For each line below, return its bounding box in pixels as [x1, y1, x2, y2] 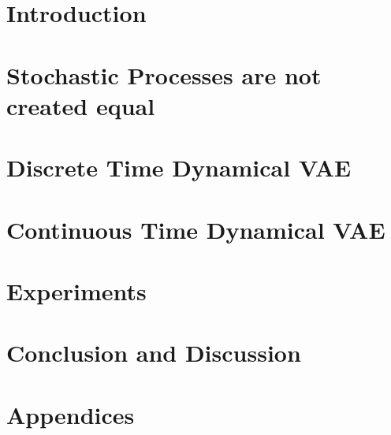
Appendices [6, 398, 135, 430]
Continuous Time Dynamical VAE [6, 213, 385, 245]
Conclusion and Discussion [6, 336, 301, 369]
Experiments [6, 274, 147, 307]
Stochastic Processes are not [6, 58, 322, 91]
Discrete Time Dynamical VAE [6, 151, 352, 184]
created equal [6, 89, 155, 121]
